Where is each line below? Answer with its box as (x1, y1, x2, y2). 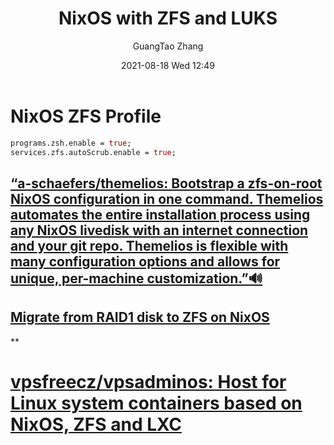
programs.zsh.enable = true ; (10, 138, 132, 148)
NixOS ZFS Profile (10, 105, 162, 127)
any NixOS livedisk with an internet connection (10, 222, 309, 239)
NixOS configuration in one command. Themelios (10, 190, 324, 207)
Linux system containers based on (10, 392, 303, 414)
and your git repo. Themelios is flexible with (10, 237, 289, 254)
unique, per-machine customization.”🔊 (10, 270, 263, 287)
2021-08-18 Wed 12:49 (120, 59, 215, 71)
